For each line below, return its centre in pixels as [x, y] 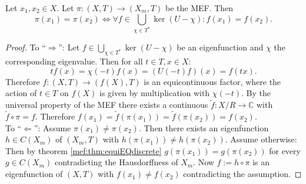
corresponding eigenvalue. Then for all [74, 61]
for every [285, 150]
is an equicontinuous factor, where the [212, 81]
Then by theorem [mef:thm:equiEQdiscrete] [84, 150]
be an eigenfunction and [220, 47]
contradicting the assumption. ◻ [242, 174]
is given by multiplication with [155, 93]
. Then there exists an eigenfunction [204, 127]
